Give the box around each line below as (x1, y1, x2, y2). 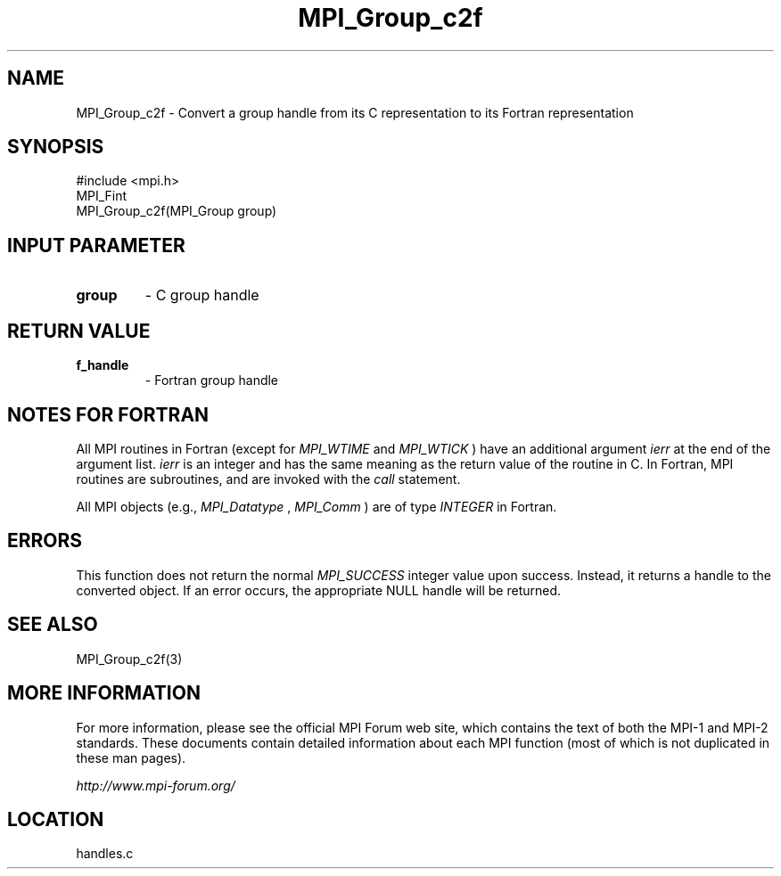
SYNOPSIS (7, 135, 104, 159)
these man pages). (76, 749, 186, 765)
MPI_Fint (76, 188, 127, 204)
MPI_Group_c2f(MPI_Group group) (76, 203, 277, 219)
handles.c (76, 846, 134, 862)
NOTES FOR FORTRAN (7, 403, 210, 426)
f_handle (76, 357, 129, 373)
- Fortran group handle (144, 373, 279, 389)
